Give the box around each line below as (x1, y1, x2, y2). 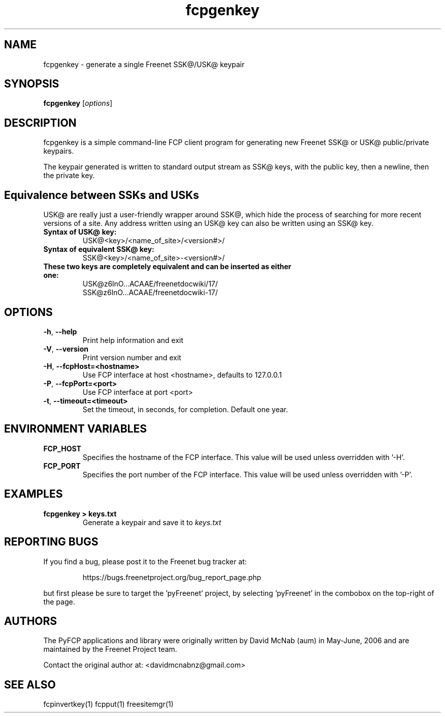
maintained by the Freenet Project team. (43, 645, 177, 654)
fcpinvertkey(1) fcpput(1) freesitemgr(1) (43, 700, 174, 709)
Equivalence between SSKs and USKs (4, 188, 199, 202)
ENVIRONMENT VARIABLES (4, 422, 147, 436)
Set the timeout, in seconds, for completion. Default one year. (82, 405, 288, 414)
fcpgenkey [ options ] (43, 99, 113, 108)
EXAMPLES (4, 487, 63, 501)
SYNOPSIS (4, 77, 59, 91)
